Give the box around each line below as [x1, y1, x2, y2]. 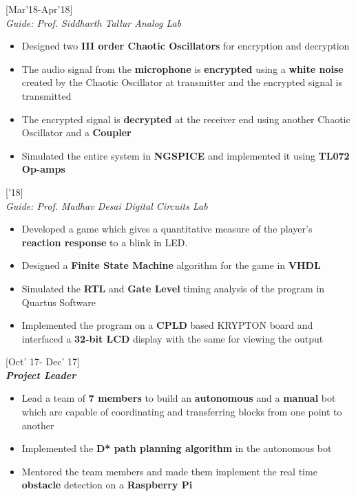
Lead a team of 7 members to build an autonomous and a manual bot [21, 391, 336, 405]
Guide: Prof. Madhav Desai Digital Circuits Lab [6, 198, 208, 213]
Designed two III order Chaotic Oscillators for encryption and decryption [21, 39, 350, 53]
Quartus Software [21, 294, 96, 309]
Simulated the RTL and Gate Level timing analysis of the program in [21, 281, 325, 295]
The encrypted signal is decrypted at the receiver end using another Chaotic [21, 111, 350, 126]
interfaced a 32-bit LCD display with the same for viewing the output [21, 331, 324, 345]
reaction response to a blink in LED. [21, 235, 188, 249]
